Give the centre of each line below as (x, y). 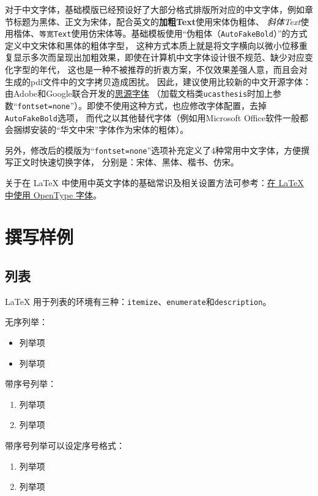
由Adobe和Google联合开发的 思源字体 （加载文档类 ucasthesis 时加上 (139, 93)
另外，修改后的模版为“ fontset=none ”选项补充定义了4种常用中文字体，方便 (153, 150)
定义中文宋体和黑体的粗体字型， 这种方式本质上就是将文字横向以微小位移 (152, 45)
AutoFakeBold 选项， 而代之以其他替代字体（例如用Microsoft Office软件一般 (152, 117)
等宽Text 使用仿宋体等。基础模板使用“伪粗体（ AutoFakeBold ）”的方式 (173, 33)
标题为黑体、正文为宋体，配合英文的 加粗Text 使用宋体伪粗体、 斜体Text (157, 21)
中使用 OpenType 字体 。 (53, 194)
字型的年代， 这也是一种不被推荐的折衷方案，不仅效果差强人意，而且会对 (160, 70)
